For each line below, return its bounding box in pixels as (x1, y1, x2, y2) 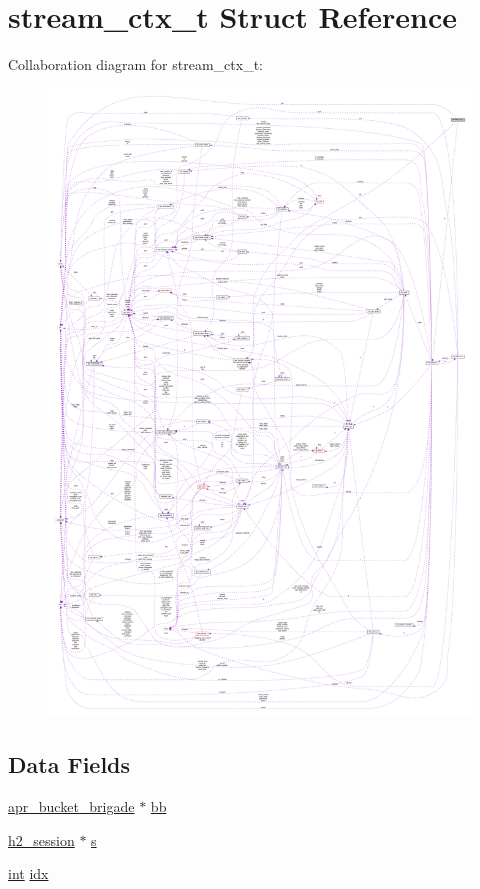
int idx (8, 863, 49, 884)
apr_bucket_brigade (8, 795, 135, 816)
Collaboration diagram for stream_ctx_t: (8, 54, 263, 75)
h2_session (8, 829, 75, 850)
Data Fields (8, 749, 131, 780)
